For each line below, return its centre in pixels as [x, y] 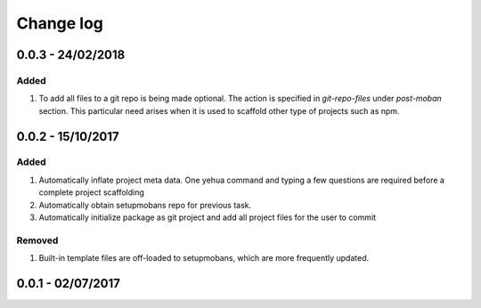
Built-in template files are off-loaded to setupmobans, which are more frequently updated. [204, 258]
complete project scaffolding [91, 192]
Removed [37, 240]
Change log [60, 23]
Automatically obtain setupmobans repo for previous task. [145, 205]
